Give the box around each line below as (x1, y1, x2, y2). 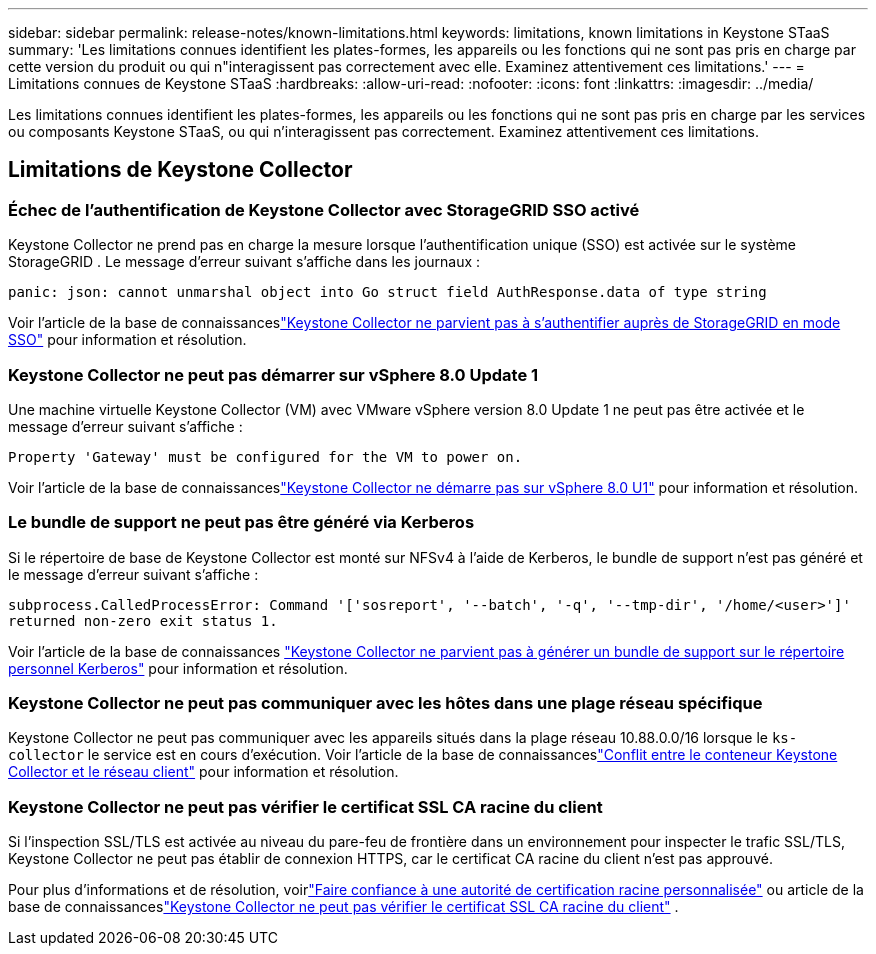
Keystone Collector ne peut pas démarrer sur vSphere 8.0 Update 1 (8, 364, 539, 385)
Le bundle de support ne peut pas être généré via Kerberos (8, 512, 475, 533)
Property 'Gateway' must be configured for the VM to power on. (8, 448, 523, 465)
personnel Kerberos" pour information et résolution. (8, 659, 348, 677)
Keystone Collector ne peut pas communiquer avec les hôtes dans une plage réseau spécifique (8, 693, 763, 714)
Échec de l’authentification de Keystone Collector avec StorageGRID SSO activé (8, 199, 640, 220)
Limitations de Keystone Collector (8, 157, 353, 183)
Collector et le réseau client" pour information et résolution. (8, 763, 399, 781)
